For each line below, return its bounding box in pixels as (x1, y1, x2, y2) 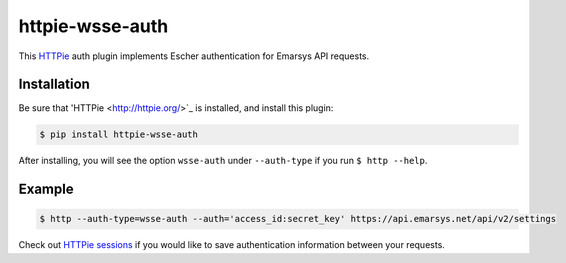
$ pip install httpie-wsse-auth (39, 129, 199, 140)
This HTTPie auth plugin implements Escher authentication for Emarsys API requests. (18, 50, 370, 62)
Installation (18, 76, 90, 93)
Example (18, 181, 74, 198)
